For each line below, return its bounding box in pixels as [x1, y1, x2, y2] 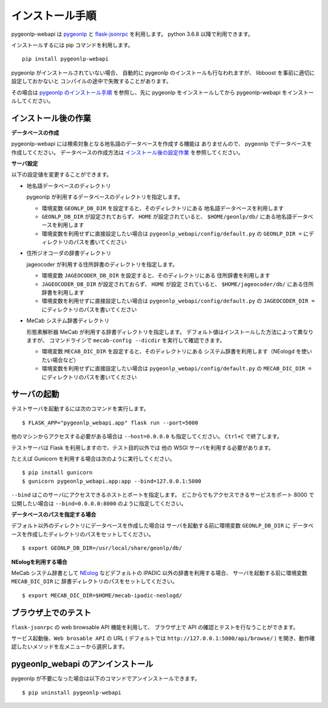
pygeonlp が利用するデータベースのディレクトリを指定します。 [26, 193, 183, 200]
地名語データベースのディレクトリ [26, 182, 112, 189]
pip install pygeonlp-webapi [22, 55, 109, 63]
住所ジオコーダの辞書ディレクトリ [26, 250, 112, 257]
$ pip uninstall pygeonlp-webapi [22, 689, 121, 696]
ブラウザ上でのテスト [11, 607, 91, 618]
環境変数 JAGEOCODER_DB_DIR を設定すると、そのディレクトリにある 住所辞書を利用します [41, 272, 270, 279]
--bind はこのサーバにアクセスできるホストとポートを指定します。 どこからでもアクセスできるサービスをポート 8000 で [11, 491, 315, 499]
